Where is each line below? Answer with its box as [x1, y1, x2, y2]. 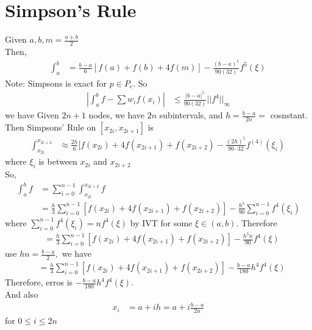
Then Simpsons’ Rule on [5, 121, 96, 134]
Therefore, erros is [5, 276, 73, 289]
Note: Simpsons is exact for [5, 76, 107, 89]
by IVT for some [130, 216, 193, 229]
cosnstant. [270, 109, 308, 121]
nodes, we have [88, 109, 145, 121]
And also [5, 288, 38, 301]
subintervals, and [159, 109, 223, 121]
